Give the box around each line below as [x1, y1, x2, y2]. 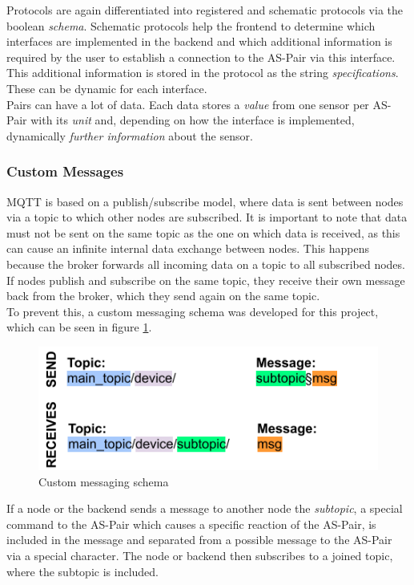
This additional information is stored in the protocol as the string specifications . [6, 64, 399, 81]
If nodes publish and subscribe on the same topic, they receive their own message [6, 271, 405, 288]
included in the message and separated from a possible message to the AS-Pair [6, 531, 392, 548]
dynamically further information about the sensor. [6, 127, 253, 144]
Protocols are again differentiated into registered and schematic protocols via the [6, 2, 403, 18]
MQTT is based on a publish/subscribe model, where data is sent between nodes [6, 193, 404, 209]
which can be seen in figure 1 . [6, 319, 152, 335]
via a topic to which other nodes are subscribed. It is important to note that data [6, 209, 408, 225]
